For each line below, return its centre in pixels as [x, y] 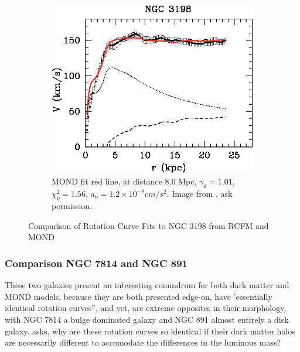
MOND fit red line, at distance [107, 181]
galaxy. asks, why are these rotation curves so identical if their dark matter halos [150, 331]
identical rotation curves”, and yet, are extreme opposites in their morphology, [146, 308]
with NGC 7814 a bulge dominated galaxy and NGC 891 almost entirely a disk [147, 319]
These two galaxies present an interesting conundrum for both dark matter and [147, 285]
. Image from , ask [200, 194]
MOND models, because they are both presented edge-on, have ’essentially [139, 296]
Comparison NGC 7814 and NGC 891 [96, 263]
